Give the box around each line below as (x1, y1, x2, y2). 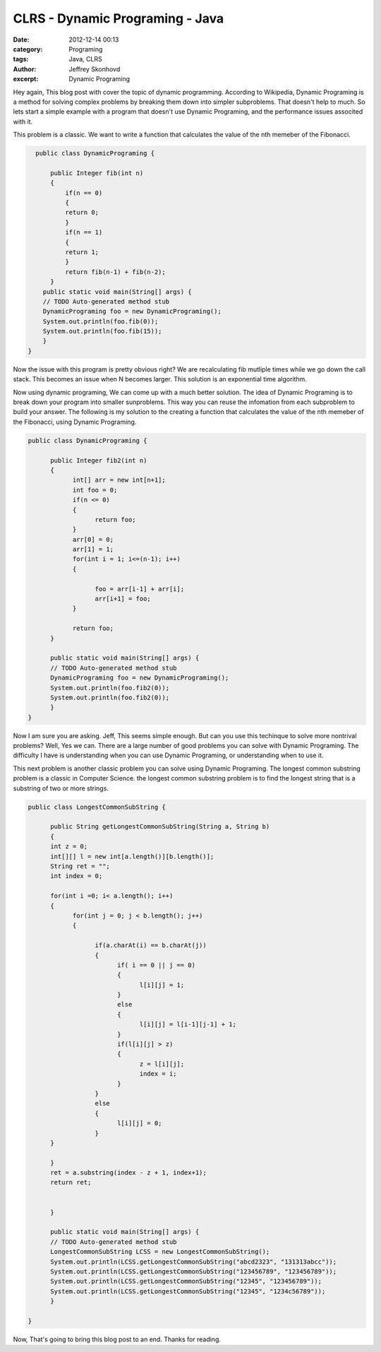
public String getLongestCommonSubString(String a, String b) (50, 823, 270, 831)
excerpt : (13, 75, 39, 83)
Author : (13, 64, 37, 73)
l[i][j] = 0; (116, 1120, 162, 1127)
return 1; (64, 248, 99, 256)
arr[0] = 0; (72, 535, 114, 543)
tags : (13, 55, 29, 64)
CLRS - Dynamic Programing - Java (13, 11, 224, 26)
